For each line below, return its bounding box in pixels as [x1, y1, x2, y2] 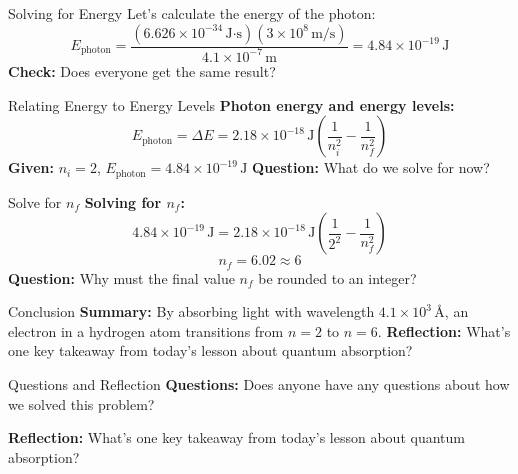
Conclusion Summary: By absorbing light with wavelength [8, 301, 375, 322]
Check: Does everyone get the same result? [8, 60, 276, 81]
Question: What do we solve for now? [252, 157, 490, 178]
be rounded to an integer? [258, 267, 417, 288]
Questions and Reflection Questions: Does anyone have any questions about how [8, 374, 510, 395]
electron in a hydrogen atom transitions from [8, 320, 284, 341]
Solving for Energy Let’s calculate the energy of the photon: [8, 3, 376, 23]
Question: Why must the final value [8, 267, 235, 288]
